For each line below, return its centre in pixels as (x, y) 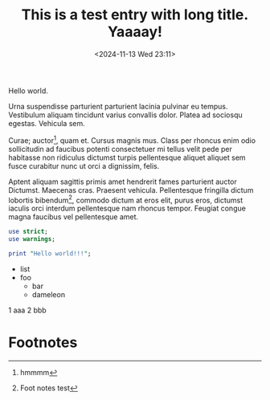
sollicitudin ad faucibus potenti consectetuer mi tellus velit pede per (121, 149)
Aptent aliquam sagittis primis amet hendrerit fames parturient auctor (123, 182)
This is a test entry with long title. (135, 15)
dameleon (49, 294)
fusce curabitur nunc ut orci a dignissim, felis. (84, 165)
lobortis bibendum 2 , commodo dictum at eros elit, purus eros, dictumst (126, 199)
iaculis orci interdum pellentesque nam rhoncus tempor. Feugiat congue (127, 208)
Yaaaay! (135, 32)
